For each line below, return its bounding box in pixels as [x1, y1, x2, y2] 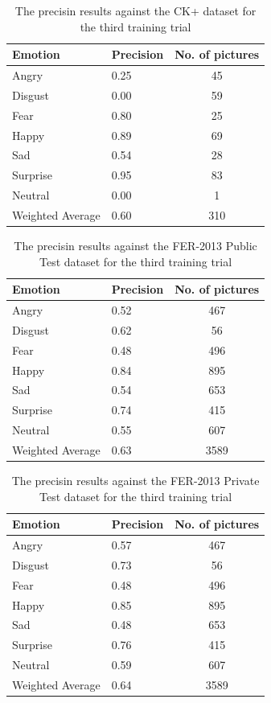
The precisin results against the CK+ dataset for [14, 2, 257, 18]
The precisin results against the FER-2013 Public [14, 237, 257, 254]
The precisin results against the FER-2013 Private [11, 472, 260, 489]
